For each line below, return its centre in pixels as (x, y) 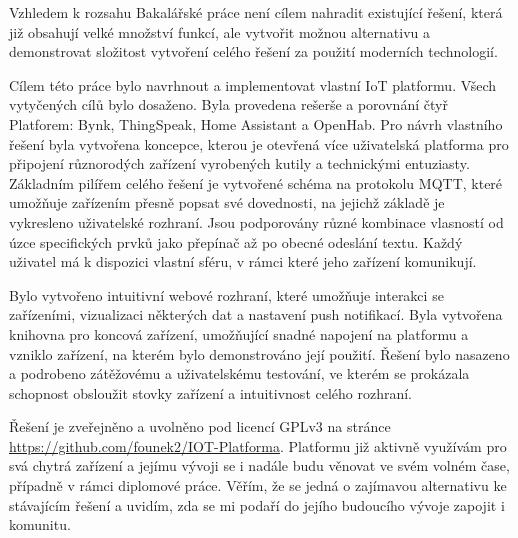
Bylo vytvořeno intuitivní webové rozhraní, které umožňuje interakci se (226, 294)
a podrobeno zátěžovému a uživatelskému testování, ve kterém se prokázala (239, 373)
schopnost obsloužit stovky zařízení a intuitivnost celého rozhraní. (211, 392)
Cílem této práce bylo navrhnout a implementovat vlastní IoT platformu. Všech (253, 84)
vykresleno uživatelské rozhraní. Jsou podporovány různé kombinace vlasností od (256, 221)
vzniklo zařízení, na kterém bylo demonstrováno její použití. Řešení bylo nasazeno (259, 353)
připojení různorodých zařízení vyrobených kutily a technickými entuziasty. (239, 163)
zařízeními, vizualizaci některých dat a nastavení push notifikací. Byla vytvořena (256, 314)
